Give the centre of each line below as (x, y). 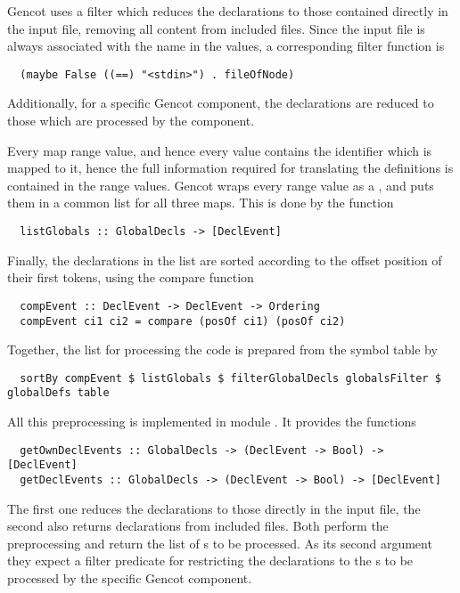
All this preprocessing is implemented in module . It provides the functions (212, 422)
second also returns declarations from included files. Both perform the (198, 526)
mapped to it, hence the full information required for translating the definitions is (230, 168)
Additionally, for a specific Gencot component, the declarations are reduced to (221, 103)
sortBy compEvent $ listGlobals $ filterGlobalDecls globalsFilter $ (230, 378)
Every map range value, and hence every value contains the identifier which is (220, 150)
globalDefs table (58, 393)
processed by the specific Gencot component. (130, 578)
